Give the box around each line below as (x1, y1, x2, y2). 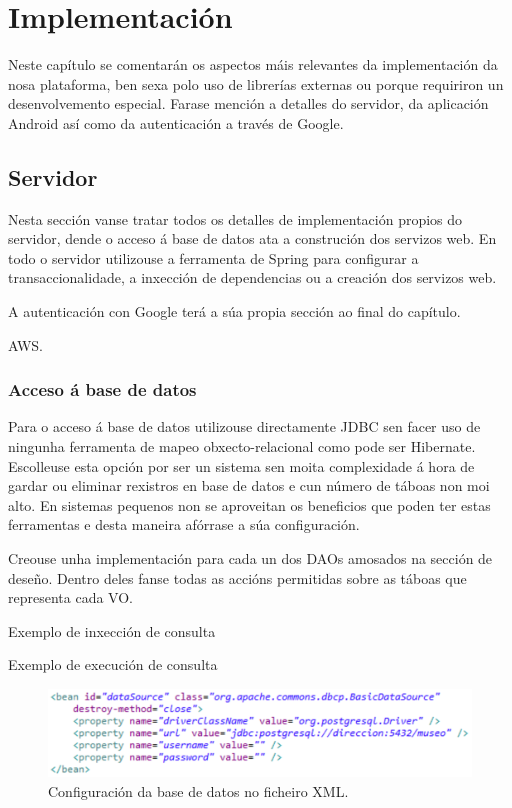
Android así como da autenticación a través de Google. (8, 112, 344, 133)
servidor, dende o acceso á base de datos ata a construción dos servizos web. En (8, 228, 497, 249)
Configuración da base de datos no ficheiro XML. (48, 780, 349, 801)
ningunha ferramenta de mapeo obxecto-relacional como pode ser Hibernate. (8, 436, 476, 457)
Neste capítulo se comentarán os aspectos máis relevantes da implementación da (8, 54, 498, 75)
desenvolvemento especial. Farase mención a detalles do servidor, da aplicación (8, 93, 489, 114)
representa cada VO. (8, 587, 133, 608)
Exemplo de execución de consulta (8, 654, 218, 675)
